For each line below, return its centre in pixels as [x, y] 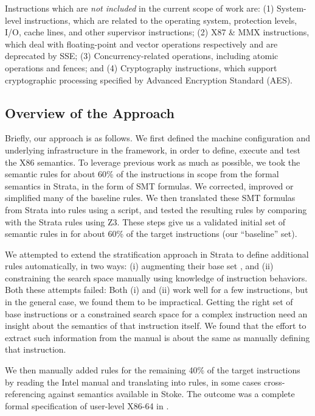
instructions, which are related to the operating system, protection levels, [161, 20]
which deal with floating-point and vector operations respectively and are [141, 44]
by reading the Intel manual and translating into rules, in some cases [133, 382]
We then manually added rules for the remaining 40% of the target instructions [153, 370]
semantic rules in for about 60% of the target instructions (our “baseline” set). [151, 234]
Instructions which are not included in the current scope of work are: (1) [140, 8]
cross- [274, 382]
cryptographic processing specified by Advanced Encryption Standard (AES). [149, 79]
